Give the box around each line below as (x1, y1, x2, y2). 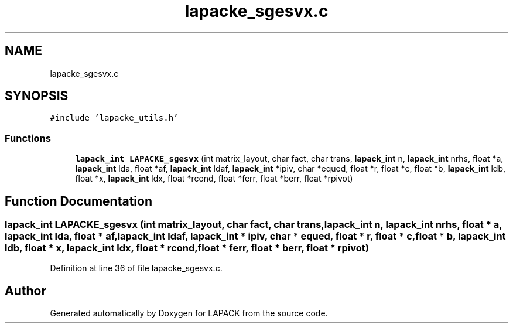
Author (5, 283, 46, 298)
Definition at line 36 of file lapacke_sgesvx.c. (50, 263, 223, 274)
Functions (5, 132, 51, 144)
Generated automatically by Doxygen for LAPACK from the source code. (50, 308, 328, 319)
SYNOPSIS (5, 88, 69, 104)
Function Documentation (5, 193, 152, 209)
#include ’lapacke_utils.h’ (50, 113, 179, 123)
